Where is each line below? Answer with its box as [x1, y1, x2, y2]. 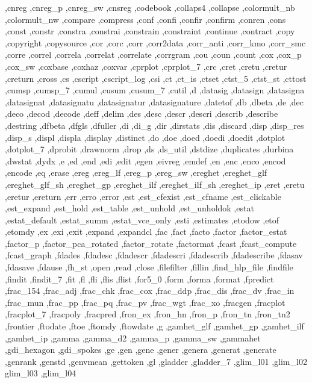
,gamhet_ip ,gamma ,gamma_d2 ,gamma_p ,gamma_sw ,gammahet [5, 331, 261, 344]
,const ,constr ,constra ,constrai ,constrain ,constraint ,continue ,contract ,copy [5, 25, 295, 37]
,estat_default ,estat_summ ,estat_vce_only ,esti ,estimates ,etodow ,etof [5, 213, 279, 226]
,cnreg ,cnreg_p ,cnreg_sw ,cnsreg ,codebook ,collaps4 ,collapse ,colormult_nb [5, 1, 295, 13]
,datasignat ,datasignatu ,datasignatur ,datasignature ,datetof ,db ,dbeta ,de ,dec [5, 95, 304, 108]
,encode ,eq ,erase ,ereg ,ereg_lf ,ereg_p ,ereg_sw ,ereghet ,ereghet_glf [5, 166, 267, 179]
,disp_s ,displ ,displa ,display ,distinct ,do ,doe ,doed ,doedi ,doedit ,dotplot [5, 131, 285, 143]
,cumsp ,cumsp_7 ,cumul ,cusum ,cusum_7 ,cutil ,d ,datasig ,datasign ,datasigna [5, 84, 305, 96]
